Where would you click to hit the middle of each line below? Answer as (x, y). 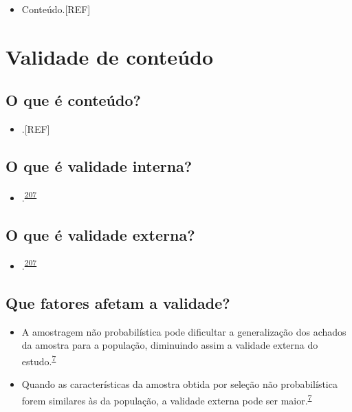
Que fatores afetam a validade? (118, 303)
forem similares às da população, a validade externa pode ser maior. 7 (167, 399)
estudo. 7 (39, 360)
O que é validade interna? (99, 166)
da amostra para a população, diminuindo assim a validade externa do (170, 345)
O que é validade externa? (100, 234)
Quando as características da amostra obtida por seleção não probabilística (179, 384)
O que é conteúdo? (73, 100)
